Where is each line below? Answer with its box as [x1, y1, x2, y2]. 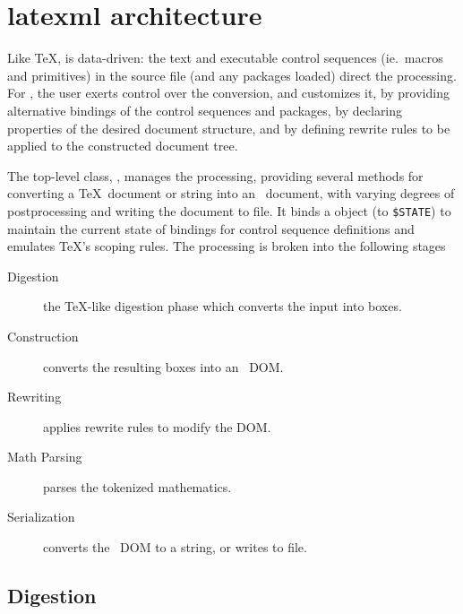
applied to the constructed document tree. [7, 136, 238, 155]
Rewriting [7, 387, 62, 406]
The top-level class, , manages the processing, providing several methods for [7, 166, 424, 185]
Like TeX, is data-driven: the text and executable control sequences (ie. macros [7, 48, 443, 67]
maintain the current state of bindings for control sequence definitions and [7, 219, 415, 238]
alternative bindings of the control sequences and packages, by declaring [7, 100, 403, 119]
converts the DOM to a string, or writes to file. [43, 538, 307, 557]
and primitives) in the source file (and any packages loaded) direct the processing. [7, 65, 457, 84]
